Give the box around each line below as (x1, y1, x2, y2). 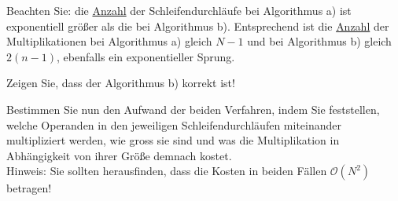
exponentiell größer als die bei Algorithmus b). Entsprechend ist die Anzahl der (6, 17, 389, 34)
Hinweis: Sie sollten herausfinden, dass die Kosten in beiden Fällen (6, 163, 327, 179)
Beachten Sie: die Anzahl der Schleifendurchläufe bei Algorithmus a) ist (6, 2, 352, 18)
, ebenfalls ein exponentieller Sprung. (57, 48, 235, 64)
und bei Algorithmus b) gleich (247, 33, 392, 49)
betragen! (6, 180, 52, 196)
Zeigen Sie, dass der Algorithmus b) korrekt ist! (6, 75, 235, 91)
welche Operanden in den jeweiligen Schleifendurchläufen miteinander (6, 116, 341, 133)
